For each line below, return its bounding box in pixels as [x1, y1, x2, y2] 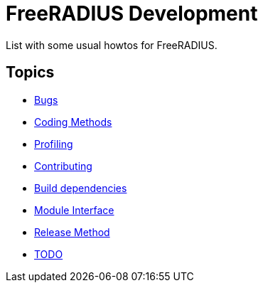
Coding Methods [34, 115, 112, 128]
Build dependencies [34, 181, 127, 194]
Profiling [34, 137, 73, 150]
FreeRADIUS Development [6, 1, 258, 26]
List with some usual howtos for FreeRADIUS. [6, 38, 218, 51]
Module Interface [34, 203, 114, 216]
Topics [6, 63, 55, 82]
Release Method [34, 225, 110, 238]
